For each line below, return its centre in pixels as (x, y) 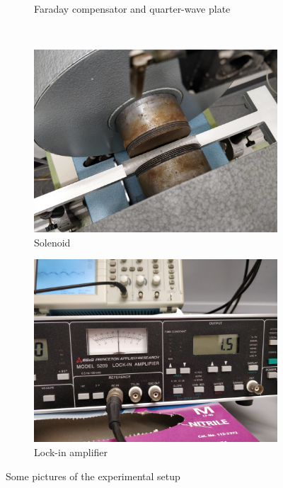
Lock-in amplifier (71, 452)
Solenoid (52, 242)
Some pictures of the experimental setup (93, 476)
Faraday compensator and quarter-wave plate (132, 8)
